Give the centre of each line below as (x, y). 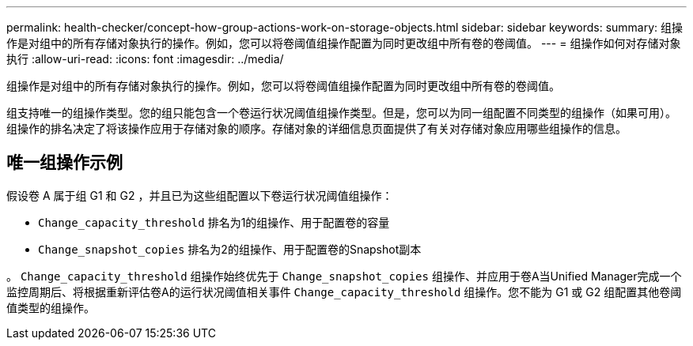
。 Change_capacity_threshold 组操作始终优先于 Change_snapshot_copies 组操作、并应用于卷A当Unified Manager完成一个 (344, 276)
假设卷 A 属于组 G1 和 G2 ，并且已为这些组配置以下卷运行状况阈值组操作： (200, 195)
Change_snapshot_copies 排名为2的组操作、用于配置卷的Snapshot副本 (230, 249)
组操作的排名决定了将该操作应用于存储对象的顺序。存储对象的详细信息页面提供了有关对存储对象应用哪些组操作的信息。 (316, 128)
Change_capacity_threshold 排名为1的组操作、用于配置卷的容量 (214, 222)
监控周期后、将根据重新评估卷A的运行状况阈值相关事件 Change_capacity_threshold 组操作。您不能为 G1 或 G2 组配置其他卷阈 (344, 291)
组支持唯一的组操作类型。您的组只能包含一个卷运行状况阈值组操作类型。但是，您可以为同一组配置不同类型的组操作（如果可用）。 (341, 113)
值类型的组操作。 (51, 307)
